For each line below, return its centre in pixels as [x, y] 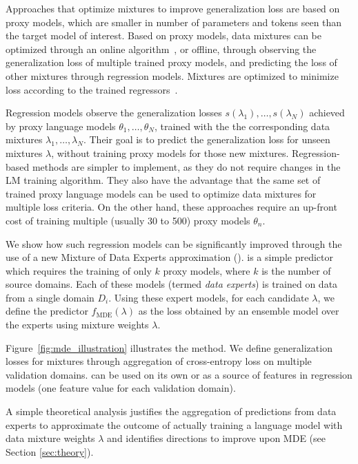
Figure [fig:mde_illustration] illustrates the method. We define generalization [169, 347]
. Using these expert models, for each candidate [209, 297]
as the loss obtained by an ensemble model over [239, 311]
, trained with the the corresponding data [242, 126]
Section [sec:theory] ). [50, 451]
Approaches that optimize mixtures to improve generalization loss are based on [173, 8]
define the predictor [47, 311]
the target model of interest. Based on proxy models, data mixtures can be [163, 35]
